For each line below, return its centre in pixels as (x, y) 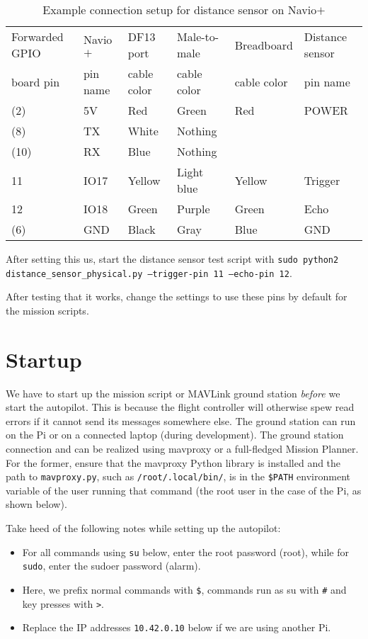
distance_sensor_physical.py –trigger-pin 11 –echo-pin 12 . (149, 272)
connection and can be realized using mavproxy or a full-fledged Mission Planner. (182, 448)
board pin (36, 81)
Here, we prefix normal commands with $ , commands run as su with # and (184, 589)
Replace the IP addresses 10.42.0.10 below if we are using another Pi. (177, 627)
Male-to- (198, 36)
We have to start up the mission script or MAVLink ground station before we (173, 393)
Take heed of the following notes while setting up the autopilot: (143, 528)
